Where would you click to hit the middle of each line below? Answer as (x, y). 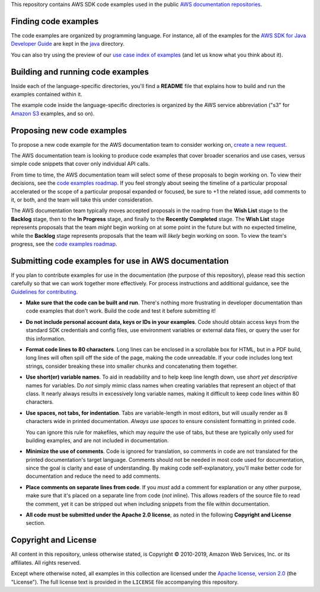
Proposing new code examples (69, 130)
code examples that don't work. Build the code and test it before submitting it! (121, 311)
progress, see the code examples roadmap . (64, 244)
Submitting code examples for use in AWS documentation (120, 261)
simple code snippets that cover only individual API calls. (80, 164)
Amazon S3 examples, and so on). (53, 114)
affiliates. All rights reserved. (46, 562)
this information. (46, 338)
